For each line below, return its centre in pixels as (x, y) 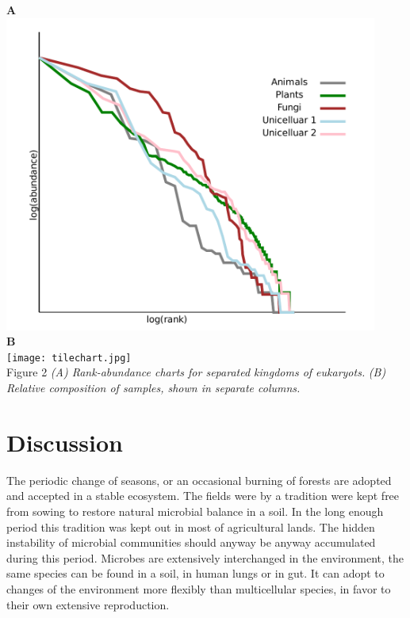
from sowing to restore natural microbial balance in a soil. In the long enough (195, 511)
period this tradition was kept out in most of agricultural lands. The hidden (191, 526)
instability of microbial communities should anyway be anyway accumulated (191, 542)
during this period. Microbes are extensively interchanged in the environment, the (205, 557)
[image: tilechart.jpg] (69, 358)
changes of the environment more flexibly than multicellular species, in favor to (199, 588)
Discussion (65, 442)
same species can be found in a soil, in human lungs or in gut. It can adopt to (195, 573)
